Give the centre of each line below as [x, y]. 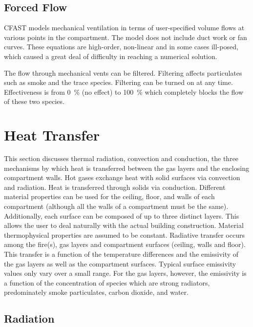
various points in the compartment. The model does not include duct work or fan [126, 37]
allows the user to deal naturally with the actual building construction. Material [124, 225]
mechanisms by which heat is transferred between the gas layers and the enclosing [126, 168]
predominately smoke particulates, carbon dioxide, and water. [96, 292]
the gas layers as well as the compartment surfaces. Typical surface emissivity [120, 263]
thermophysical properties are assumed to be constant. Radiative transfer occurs [124, 235]
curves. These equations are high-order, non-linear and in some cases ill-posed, [121, 47]
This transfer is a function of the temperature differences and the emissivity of [121, 254]
